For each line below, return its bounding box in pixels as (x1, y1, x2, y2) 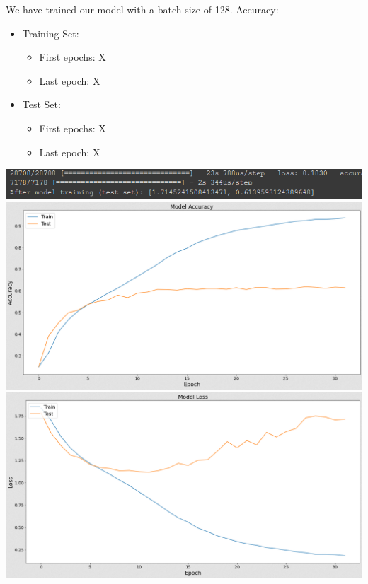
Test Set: (22, 97, 61, 112)
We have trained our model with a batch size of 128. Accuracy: (6, 2, 279, 16)
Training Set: (22, 25, 79, 40)
